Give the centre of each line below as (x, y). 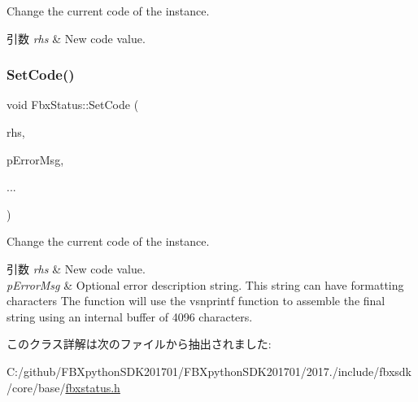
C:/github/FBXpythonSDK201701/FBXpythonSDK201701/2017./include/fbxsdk (209, 371)
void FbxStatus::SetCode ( (73, 105)
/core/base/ (36, 387)
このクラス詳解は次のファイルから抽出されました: (139, 344)
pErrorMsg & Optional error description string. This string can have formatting (205, 284)
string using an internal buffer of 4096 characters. (130, 316)
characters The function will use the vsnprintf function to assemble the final (196, 301)
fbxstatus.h (93, 387)
